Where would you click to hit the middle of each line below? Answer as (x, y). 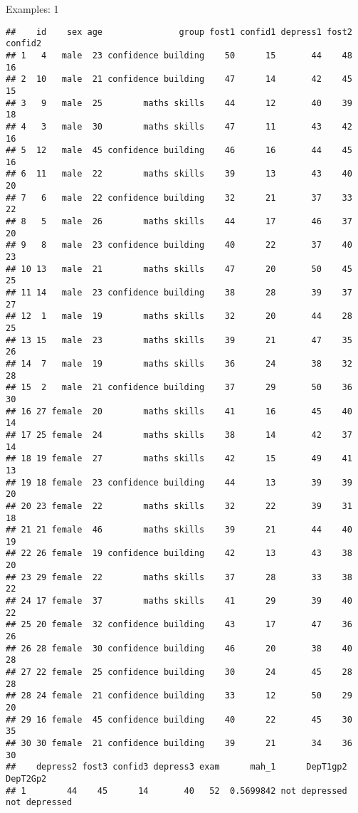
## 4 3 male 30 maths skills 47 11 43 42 (179, 126)
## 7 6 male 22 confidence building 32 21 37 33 (179, 198)
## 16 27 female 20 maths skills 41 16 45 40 (179, 411)
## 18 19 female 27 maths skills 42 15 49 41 (179, 459)
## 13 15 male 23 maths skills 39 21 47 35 (179, 340)
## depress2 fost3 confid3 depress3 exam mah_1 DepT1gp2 (177, 767)
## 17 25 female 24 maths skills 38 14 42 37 (179, 435)
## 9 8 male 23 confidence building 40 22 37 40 (179, 245)
